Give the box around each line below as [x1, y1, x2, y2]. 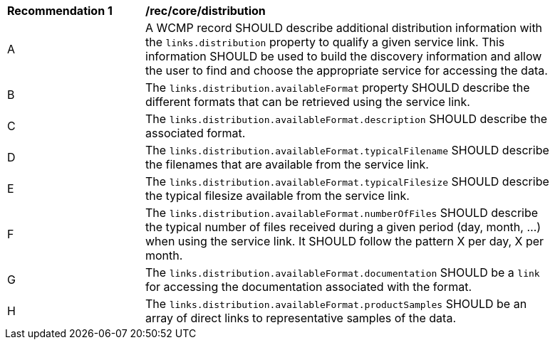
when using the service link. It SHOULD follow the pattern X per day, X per [145, 234, 544, 248]
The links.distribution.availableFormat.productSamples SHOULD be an [145, 297, 527, 311]
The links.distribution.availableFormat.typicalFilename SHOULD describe [145, 143, 549, 157]
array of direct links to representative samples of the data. [145, 311, 456, 325]
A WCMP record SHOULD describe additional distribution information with [145, 21, 543, 35]
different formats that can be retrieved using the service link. [145, 95, 470, 109]
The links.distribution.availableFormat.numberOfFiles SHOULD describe [145, 206, 539, 220]
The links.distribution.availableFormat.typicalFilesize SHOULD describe [145, 174, 549, 189]
